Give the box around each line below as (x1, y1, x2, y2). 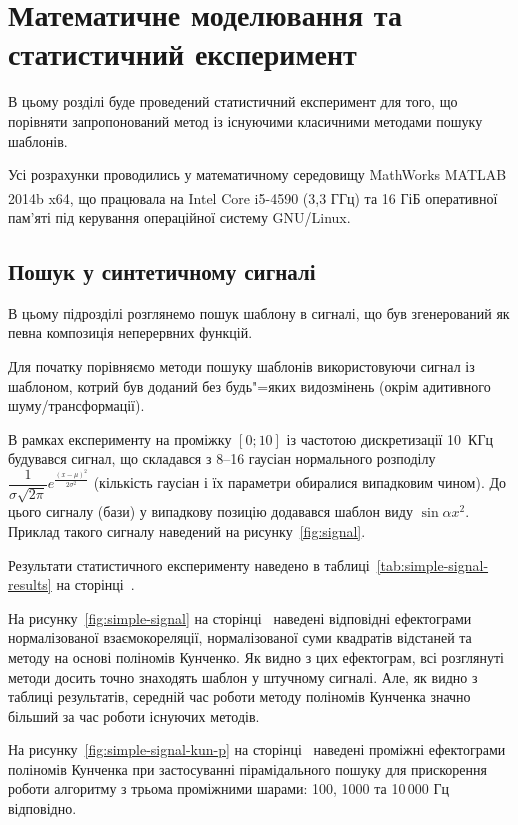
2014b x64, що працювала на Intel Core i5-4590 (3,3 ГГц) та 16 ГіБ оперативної (8, 187, 498, 208)
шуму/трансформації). (8, 395, 145, 416)
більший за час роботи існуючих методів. (8, 705, 260, 726)
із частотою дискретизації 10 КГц (286, 428, 494, 449)
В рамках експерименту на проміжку (8, 428, 232, 449)
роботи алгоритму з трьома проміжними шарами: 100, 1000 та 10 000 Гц (8, 778, 450, 799)
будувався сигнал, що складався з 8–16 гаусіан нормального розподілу (8, 448, 436, 469)
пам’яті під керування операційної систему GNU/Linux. (8, 206, 351, 227)
